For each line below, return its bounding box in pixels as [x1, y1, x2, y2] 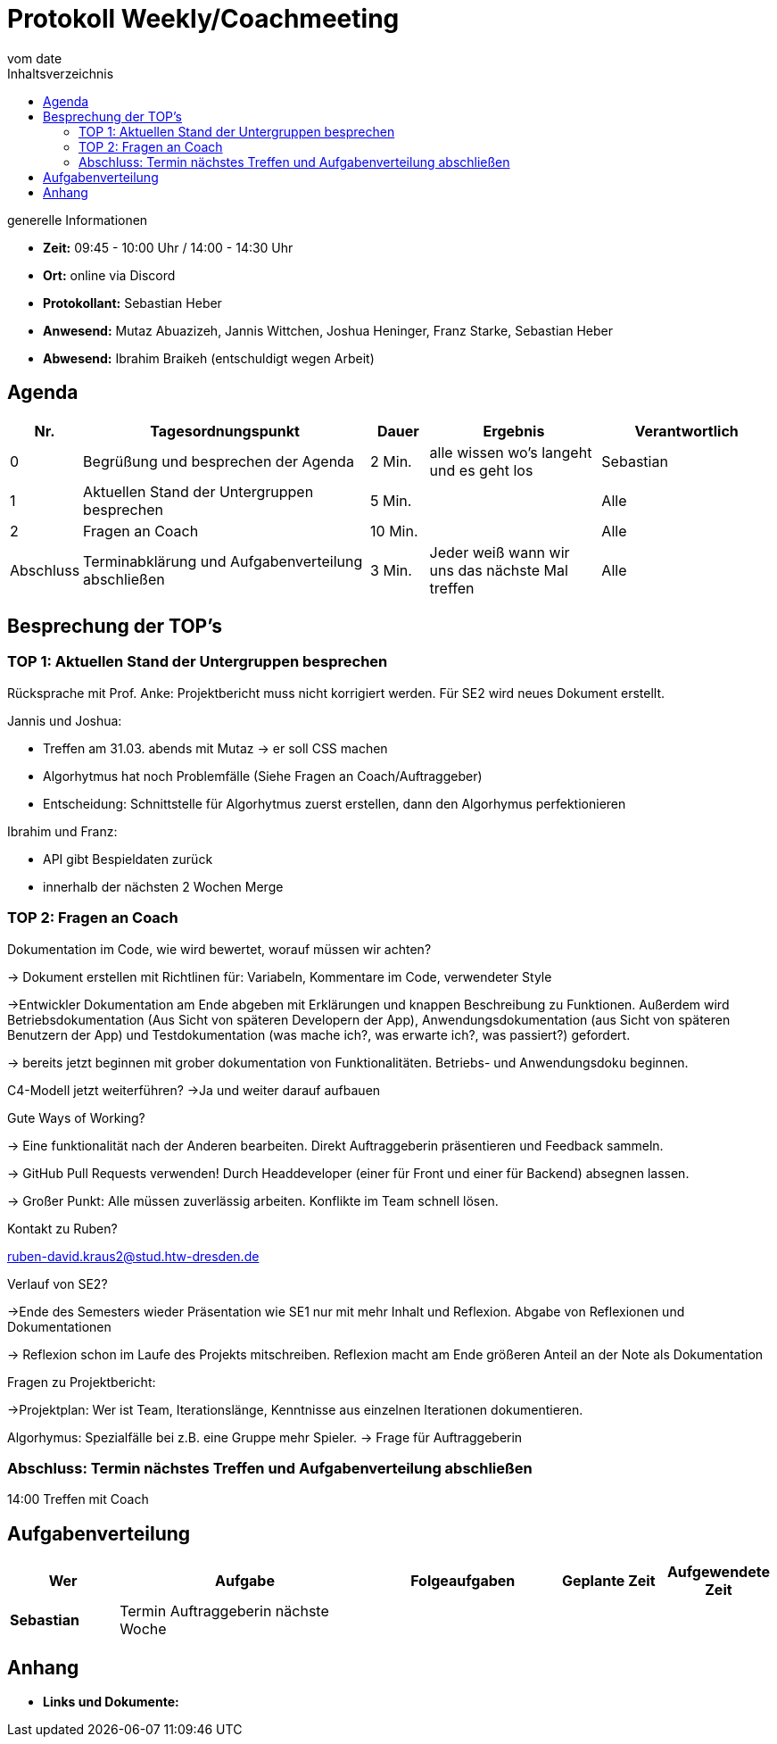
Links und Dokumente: [43, 1694, 179, 1709]
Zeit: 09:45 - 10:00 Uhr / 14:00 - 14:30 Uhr [43, 239, 293, 255]
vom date [7, 50, 62, 66]
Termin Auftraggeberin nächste [120, 1602, 329, 1621]
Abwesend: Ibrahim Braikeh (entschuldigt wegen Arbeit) [43, 350, 375, 366]
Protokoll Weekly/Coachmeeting [7, 4, 400, 34]
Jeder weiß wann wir [429, 543, 570, 561]
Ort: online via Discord [43, 267, 176, 283]
